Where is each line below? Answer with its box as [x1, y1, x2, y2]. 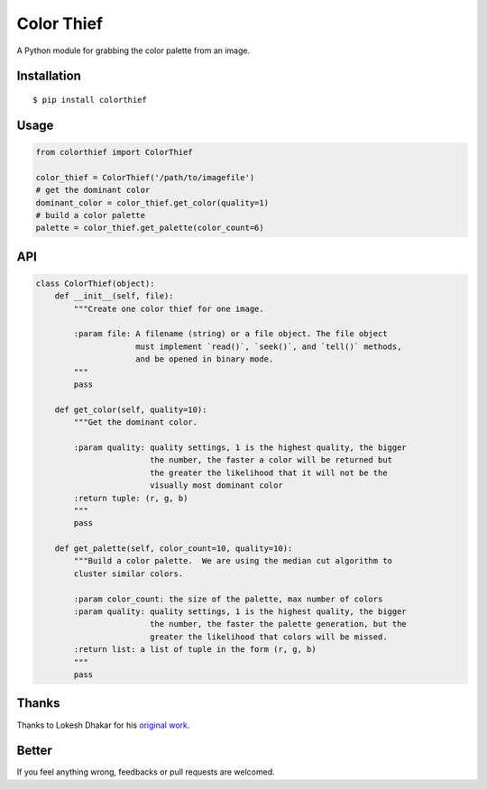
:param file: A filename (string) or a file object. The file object [73, 329, 388, 339]
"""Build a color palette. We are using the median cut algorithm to [73, 555, 392, 566]
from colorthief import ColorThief [35, 147, 193, 157]
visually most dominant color [149, 481, 283, 491]
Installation [16, 69, 81, 84]
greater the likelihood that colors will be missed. [149, 631, 388, 642]
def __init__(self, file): [54, 291, 175, 301]
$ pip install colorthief [32, 95, 148, 105]
